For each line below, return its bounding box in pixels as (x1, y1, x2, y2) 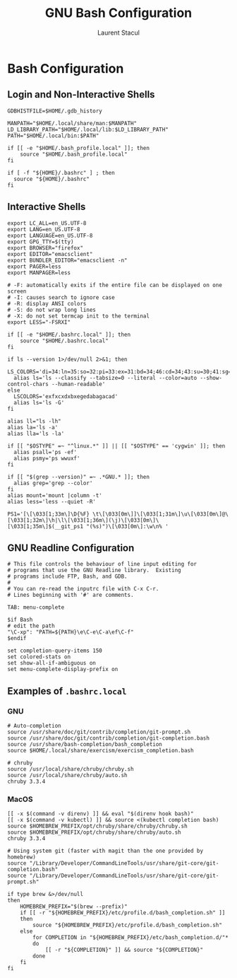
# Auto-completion (7, 723, 61, 730)
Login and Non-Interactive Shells (7, 88, 155, 100)
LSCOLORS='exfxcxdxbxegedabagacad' (13, 392, 119, 400)
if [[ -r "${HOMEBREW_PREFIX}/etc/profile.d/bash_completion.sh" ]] (20, 909, 226, 916)
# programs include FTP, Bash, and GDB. (7, 573, 128, 581)
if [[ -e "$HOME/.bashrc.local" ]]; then (7, 331, 131, 338)
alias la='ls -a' (7, 424, 59, 431)
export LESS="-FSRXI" (7, 318, 71, 326)
